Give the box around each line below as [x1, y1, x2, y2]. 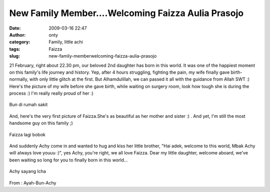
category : [9, 39, 30, 45]
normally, [9, 76, 28, 82]
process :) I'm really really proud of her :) [9, 90, 93, 96]
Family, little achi [48, 39, 83, 45]
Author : [9, 32, 26, 38]
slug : [9, 53, 20, 59]
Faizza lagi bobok [9, 131, 46, 137]
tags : [9, 46, 20, 52]
